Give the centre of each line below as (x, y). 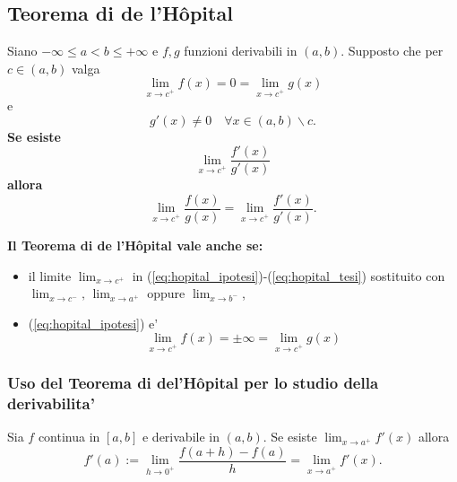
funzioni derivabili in (241, 51)
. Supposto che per (392, 51)
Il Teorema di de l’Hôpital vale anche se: (135, 245)
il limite (50, 275)
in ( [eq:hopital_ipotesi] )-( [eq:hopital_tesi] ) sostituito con (289, 275)
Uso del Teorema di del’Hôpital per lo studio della (193, 383)
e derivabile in (181, 437)
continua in (69, 437)
